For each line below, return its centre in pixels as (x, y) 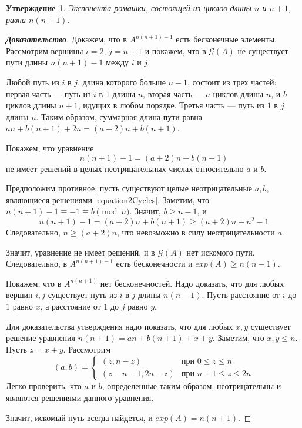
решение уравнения (41, 338)
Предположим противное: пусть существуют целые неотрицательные (129, 188)
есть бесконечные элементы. (226, 39)
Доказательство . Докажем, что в (66, 39)
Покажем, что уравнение (50, 147)
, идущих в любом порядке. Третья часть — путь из (171, 105)
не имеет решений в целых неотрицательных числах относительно (125, 168)
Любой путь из (33, 82)
